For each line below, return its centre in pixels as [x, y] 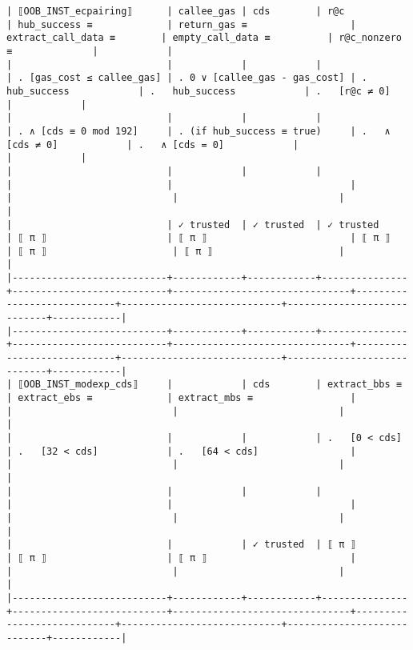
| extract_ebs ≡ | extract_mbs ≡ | [181, 398]
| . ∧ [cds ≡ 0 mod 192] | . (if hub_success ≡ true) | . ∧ [198, 131]
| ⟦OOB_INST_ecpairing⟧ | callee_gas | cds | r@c [176, 11]
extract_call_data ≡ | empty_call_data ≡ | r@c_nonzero [204, 38]
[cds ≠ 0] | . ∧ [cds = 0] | [153, 144]
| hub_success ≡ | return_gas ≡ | [181, 24]
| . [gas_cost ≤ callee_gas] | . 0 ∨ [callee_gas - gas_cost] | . [187, 78]
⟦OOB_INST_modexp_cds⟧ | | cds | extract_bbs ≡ [210, 385]
